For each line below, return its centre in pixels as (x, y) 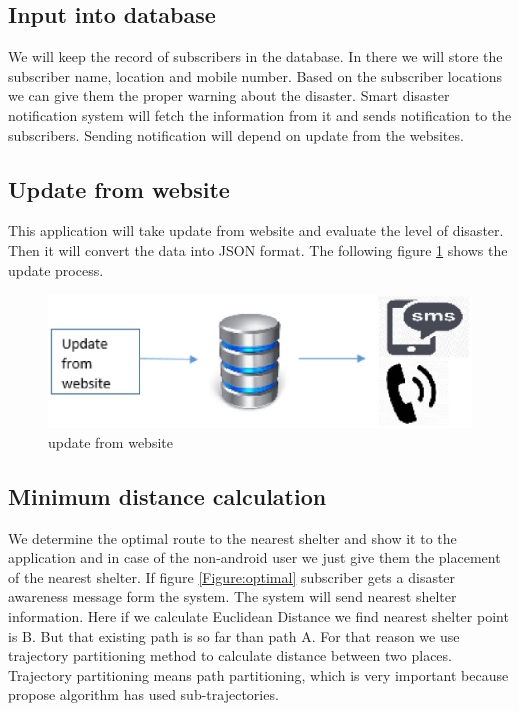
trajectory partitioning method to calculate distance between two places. (230, 655)
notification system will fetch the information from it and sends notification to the (260, 114)
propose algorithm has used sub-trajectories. (143, 694)
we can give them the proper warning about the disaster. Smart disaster (229, 95)
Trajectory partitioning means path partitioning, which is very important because (258, 674)
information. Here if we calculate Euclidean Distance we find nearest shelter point (258, 616)
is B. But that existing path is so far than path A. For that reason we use (234, 635)
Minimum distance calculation (167, 495)
